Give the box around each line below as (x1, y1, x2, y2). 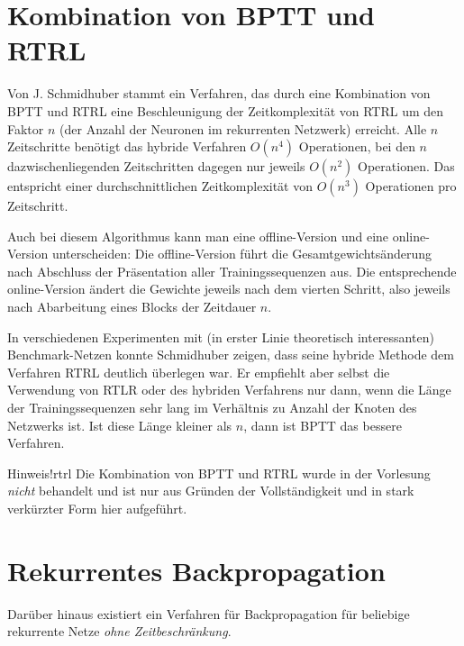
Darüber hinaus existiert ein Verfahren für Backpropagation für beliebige (7, 604, 410, 623)
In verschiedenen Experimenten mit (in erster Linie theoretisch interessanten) (7, 327, 434, 346)
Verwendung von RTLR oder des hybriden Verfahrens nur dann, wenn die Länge (7, 380, 451, 399)
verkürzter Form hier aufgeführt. (7, 499, 187, 517)
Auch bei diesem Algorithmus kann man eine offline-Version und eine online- (7, 226, 430, 245)
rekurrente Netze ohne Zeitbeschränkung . (7, 622, 232, 641)
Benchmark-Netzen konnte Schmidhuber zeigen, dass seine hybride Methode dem (7, 345, 454, 364)
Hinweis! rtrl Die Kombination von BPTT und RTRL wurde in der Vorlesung (7, 463, 431, 482)
